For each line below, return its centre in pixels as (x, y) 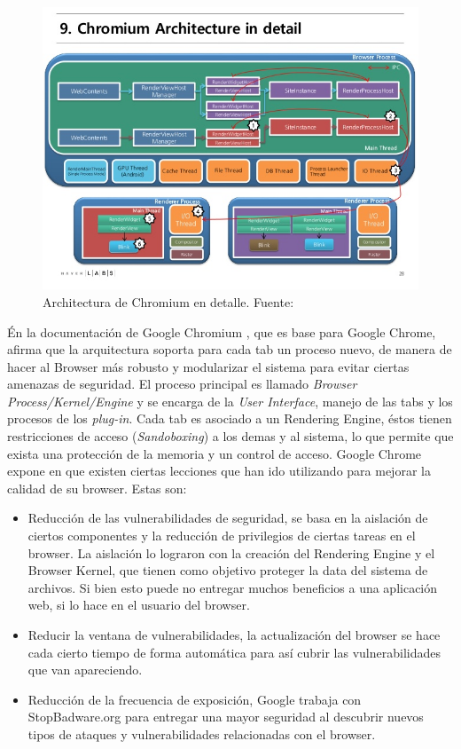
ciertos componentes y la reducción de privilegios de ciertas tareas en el (222, 536)
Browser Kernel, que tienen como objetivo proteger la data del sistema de (228, 570)
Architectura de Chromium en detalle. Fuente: (168, 301)
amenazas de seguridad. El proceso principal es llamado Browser (182, 384)
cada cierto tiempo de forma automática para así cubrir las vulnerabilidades (234, 652)
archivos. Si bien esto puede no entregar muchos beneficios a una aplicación (233, 587)
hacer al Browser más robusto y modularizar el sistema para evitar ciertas (208, 366)
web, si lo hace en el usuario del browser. (139, 605)
